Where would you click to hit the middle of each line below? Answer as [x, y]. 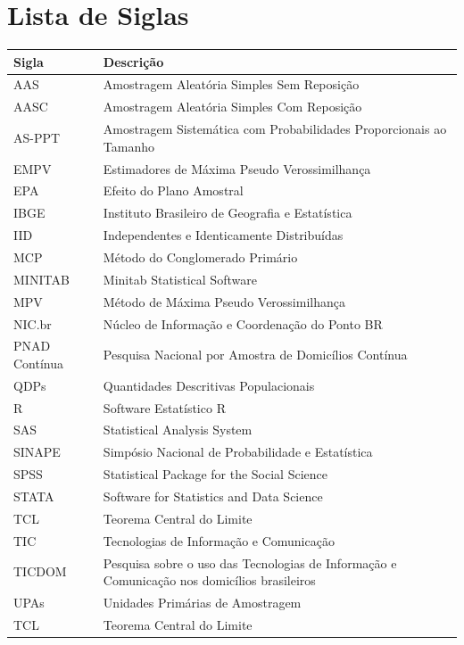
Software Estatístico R [164, 407]
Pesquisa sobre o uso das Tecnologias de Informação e [250, 562]
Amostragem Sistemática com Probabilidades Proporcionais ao [275, 129]
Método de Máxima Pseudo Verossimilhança [224, 301]
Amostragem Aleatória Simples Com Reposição [232, 107]
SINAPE [37, 452]
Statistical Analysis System [178, 430]
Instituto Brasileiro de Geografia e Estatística [228, 213]
